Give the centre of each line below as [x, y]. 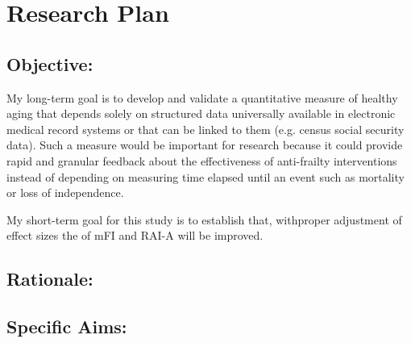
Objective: [50, 63]
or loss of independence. [65, 192]
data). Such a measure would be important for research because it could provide [205, 145]
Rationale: [50, 279]
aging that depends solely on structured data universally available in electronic [201, 113]
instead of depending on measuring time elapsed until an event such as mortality [205, 176]
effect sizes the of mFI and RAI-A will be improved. [135, 235]
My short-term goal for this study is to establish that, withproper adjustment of [204, 219]
